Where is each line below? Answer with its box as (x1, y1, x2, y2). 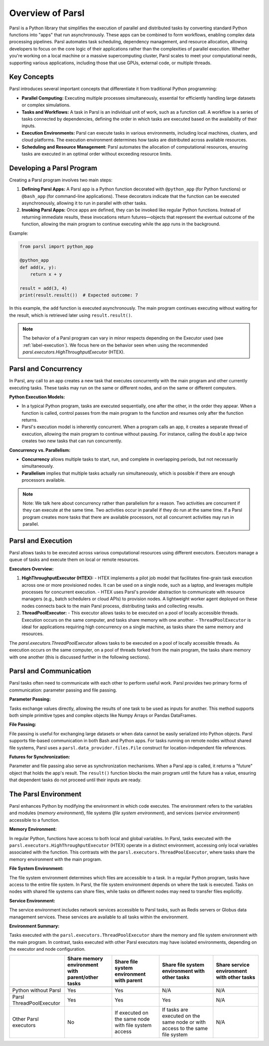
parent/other (67, 974, 99, 981)
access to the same (162, 1025, 208, 1032)
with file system (115, 1022, 152, 1029)
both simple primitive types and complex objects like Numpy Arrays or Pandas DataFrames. (9, 712, 197, 718)
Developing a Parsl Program (9, 164, 97, 172)
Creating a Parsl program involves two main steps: (9, 177, 113, 183)
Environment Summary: (9, 923, 60, 929)
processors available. (21, 477, 66, 483)
